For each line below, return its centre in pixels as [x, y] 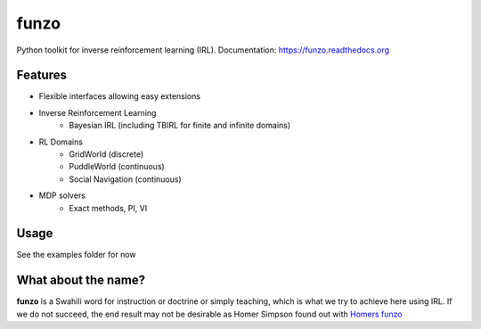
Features [41, 75]
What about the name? [81, 280]
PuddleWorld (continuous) [117, 167]
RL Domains [61, 142]
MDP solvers [62, 195]
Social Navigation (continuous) [125, 179]
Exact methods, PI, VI [108, 208]
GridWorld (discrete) [106, 154]
